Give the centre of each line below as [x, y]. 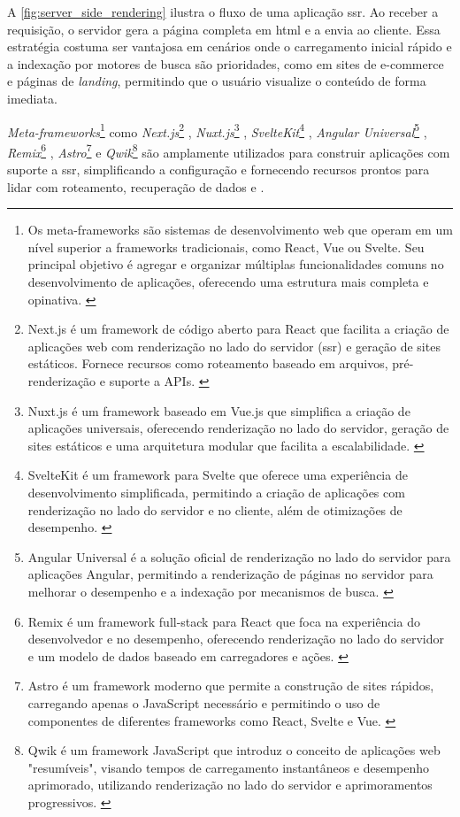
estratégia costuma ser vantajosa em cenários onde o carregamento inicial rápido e [230, 46]
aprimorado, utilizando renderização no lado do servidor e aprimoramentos [230, 785]
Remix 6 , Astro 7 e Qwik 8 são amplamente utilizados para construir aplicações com [229, 150]
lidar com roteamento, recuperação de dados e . [136, 186]
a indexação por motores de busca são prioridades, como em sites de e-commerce [226, 63]
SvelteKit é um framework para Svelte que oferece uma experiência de [218, 475]
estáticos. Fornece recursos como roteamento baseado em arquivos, [208, 363]
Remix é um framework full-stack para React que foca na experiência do [224, 621]
